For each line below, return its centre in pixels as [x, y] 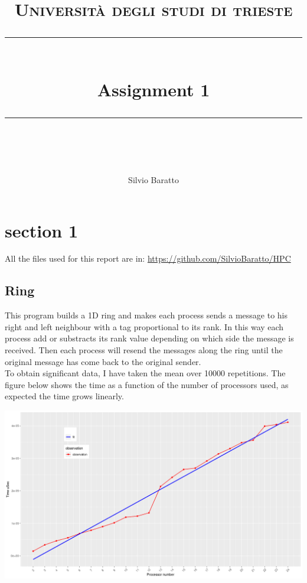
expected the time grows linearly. [64, 396]
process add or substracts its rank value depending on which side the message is [149, 338]
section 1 [42, 230]
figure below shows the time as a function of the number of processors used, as [147, 384]
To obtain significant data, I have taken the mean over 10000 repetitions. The [145, 373]
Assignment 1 [153, 89]
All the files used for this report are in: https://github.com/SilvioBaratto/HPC [148, 258]
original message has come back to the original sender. [103, 361]
